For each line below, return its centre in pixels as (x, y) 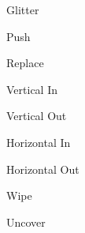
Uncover (26, 222)
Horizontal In (39, 142)
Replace (25, 63)
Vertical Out (37, 116)
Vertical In (32, 89)
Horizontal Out (43, 169)
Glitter (23, 9)
